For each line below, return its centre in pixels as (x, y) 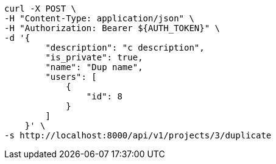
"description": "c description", (125, 48)
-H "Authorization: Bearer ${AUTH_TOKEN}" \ (112, 28)
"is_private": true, (94, 57)
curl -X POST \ (41, 9)
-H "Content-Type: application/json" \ (99, 18)
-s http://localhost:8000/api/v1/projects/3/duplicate (138, 135)
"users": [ (71, 77)
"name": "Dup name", (94, 67)
